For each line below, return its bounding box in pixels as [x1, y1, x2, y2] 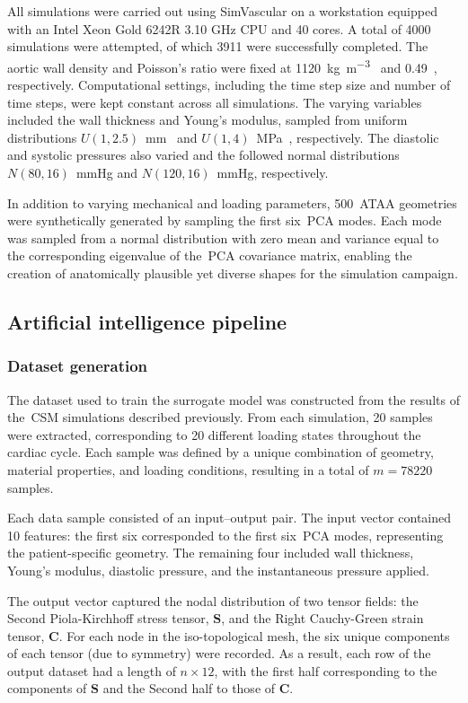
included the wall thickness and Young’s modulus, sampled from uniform [7, 110, 408, 129]
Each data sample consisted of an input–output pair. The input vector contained [7, 508, 452, 527]
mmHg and [75, 163, 138, 181]
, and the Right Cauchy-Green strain [221, 609, 424, 628]
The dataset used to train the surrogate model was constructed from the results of [7, 390, 460, 409]
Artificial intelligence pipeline [7, 307, 287, 335]
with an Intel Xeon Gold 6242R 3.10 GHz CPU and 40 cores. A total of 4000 [7, 19, 431, 38]
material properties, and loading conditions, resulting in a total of [7, 460, 369, 479]
